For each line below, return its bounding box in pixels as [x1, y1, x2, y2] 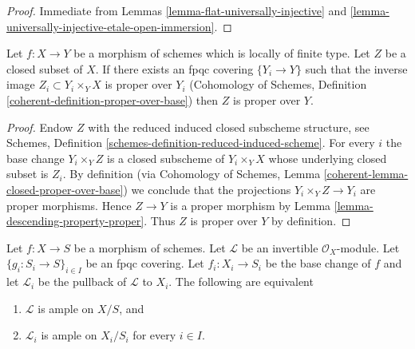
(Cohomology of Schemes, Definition [189, 76, 367, 93]
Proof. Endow [6, 118, 73, 135]
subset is [6, 165, 49, 182]
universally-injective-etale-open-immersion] [6, 18, 215, 34]
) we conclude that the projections [123, 180, 291, 197]
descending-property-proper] [6, 212, 144, 229]
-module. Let [336, 239, 400, 256]
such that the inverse [305, 60, 408, 77]
